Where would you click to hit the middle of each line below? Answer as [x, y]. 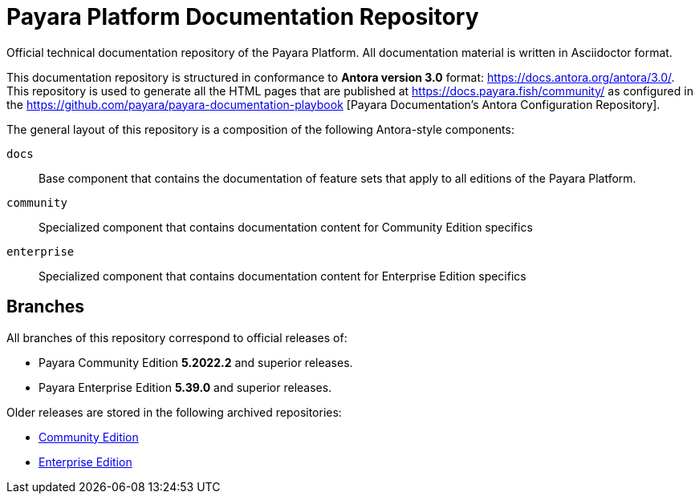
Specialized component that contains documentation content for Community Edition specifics [286, 227]
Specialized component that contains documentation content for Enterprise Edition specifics [282, 276]
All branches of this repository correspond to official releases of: [177, 337]
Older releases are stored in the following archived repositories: [174, 412]
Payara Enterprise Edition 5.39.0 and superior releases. [185, 387]
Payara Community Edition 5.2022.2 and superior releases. [196, 362]
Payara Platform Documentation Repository [243, 17]
